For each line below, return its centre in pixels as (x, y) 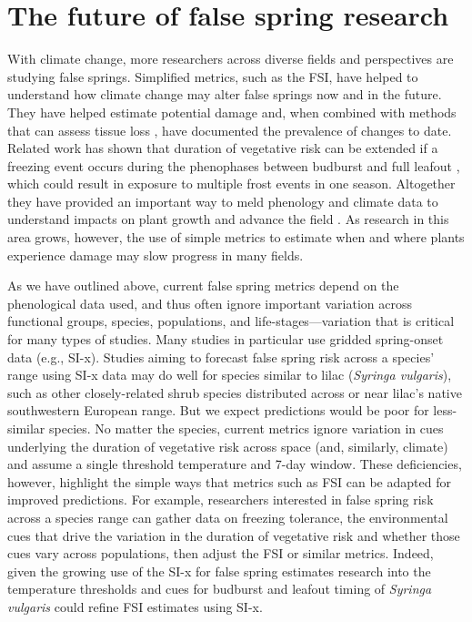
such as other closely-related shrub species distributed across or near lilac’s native (235, 392)
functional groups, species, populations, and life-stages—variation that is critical (231, 321)
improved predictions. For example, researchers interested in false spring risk (221, 500)
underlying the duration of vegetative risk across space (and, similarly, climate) (228, 446)
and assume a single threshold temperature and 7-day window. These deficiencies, (235, 464)
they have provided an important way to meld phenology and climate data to (223, 201)
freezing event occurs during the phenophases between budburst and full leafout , (234, 165)
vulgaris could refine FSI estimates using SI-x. (135, 606)
